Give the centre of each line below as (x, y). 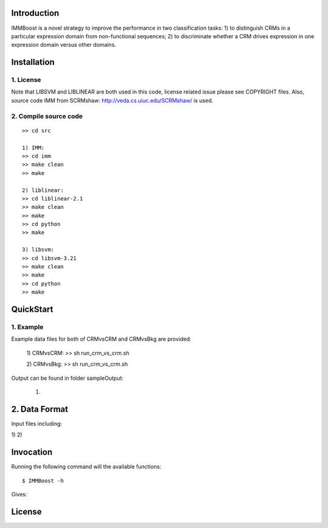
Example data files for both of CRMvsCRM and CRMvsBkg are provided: (101, 339)
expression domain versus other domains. (64, 45)
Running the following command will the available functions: (86, 467)
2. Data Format (40, 409)
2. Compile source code (47, 116)
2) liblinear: (43, 190)
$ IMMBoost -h (43, 481)
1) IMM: (33, 148)
